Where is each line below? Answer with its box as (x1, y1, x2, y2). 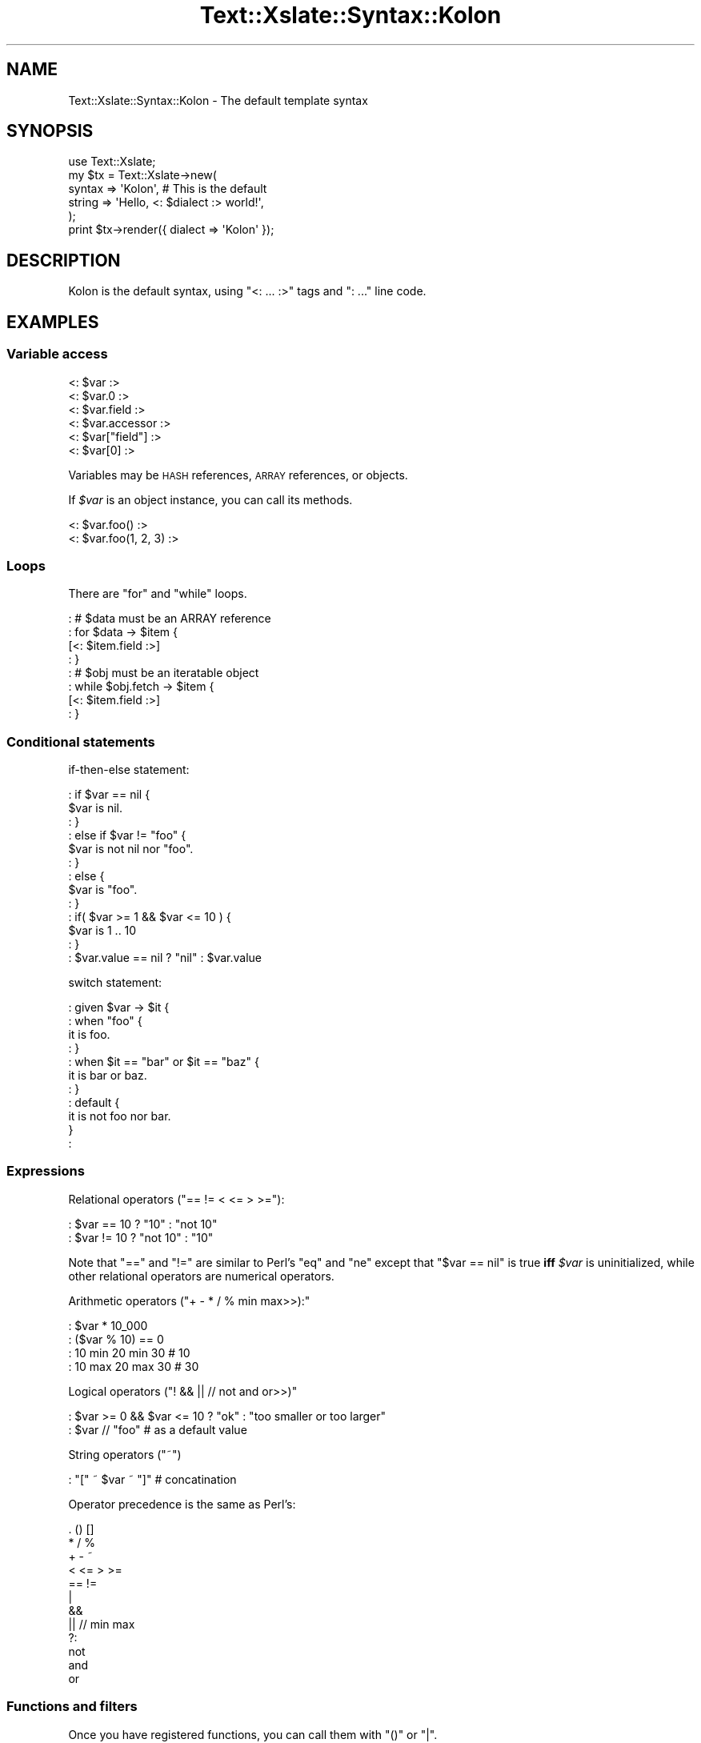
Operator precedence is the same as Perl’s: (68, 1497, 296, 1511)
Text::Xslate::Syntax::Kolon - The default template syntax (68, 93, 368, 107)
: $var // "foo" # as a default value (68, 1422, 247, 1436)
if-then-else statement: (68, 763, 190, 776)
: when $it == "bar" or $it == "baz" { (68, 1055, 259, 1068)
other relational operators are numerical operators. (68, 1268, 334, 1283)
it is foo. (68, 1028, 110, 1041)
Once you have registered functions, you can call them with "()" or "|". (68, 1727, 438, 1741)
